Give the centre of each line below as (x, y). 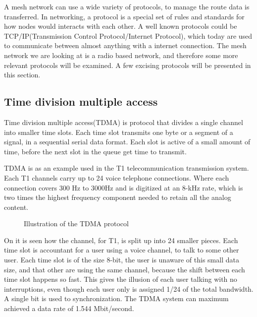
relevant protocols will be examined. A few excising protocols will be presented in (128, 65)
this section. (22, 75)
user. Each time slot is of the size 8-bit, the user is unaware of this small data (122, 260)
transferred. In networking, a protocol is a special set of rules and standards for (124, 16)
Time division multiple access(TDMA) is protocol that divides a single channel (124, 122)
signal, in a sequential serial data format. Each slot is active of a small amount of (127, 142)
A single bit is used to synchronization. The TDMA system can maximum (116, 298)
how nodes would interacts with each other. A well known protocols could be (121, 26)
